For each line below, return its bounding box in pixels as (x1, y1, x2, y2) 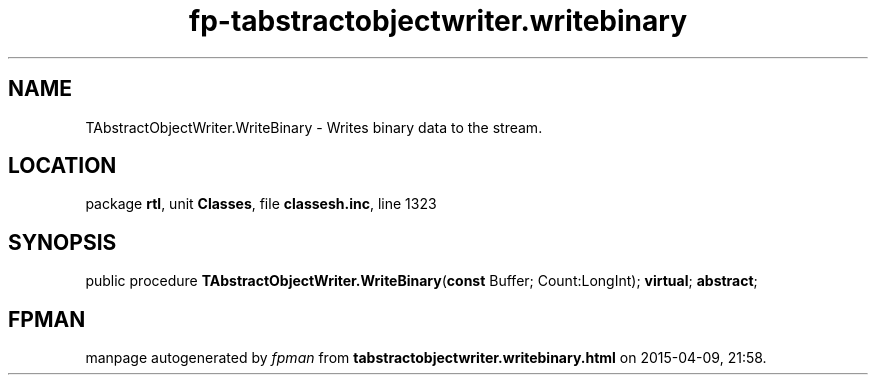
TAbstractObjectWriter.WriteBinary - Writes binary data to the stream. (85, 118, 543, 136)
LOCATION (8, 153, 117, 179)
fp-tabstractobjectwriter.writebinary (188, 4, 687, 38)
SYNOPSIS (8, 229, 117, 255)
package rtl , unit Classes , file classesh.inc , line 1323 (85, 195, 437, 213)
